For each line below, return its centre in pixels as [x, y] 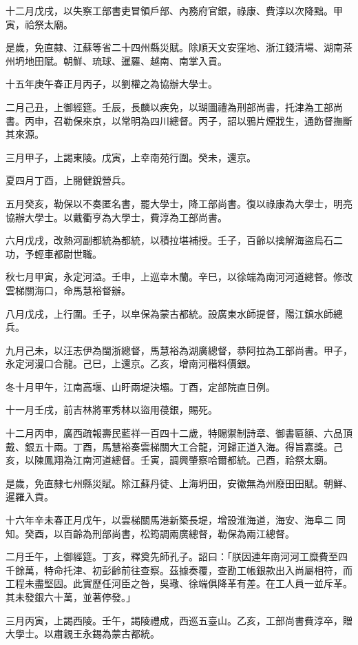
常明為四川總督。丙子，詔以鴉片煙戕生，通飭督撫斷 [236, 120]
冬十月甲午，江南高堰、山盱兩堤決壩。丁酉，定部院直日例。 [140, 386]
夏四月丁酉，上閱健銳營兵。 [68, 180]
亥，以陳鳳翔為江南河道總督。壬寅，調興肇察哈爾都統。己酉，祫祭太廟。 [169, 460]
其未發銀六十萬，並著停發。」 [71, 597]
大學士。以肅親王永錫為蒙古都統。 [83, 634]
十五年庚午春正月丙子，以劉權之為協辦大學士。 [112, 84]
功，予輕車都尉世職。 [54, 253]
